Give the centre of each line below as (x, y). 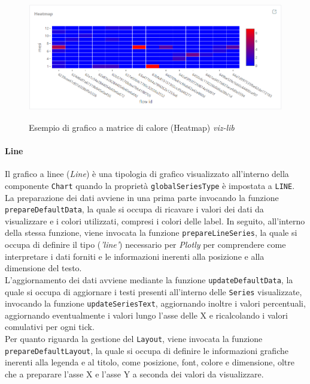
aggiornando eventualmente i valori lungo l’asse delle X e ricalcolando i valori (146, 315)
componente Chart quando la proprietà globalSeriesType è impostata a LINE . (150, 185)
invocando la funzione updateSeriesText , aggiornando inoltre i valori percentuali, (155, 303)
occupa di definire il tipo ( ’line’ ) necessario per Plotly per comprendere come (145, 244)
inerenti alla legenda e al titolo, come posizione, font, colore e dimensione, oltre (150, 362)
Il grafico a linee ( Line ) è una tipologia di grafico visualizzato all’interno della (147, 174)
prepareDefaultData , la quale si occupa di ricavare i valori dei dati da (134, 209)
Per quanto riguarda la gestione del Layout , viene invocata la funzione (134, 339)
